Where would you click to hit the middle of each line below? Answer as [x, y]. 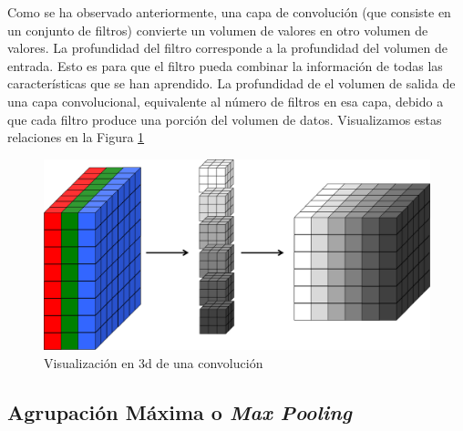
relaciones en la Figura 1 [76, 137]
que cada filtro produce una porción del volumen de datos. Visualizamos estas [225, 119]
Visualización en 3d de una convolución [154, 362]
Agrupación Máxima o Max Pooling [180, 411]
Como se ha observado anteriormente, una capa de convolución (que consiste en [229, 12]
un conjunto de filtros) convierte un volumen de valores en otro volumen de [218, 30]
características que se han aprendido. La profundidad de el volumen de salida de [231, 83]
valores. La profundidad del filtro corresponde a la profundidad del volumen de [227, 48]
